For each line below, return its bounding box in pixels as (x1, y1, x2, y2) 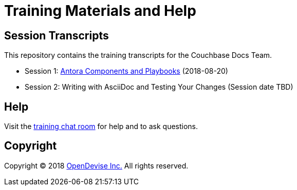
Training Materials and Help (4, 2, 196, 19)
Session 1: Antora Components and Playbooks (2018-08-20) (25, 67, 228, 76)
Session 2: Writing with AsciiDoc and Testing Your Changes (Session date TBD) (25, 82, 293, 92)
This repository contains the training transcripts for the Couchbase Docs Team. (4, 51, 272, 60)
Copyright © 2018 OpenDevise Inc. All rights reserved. (4, 161, 189, 170)
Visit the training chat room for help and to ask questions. (4, 122, 198, 131)
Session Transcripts (4, 29, 109, 42)
